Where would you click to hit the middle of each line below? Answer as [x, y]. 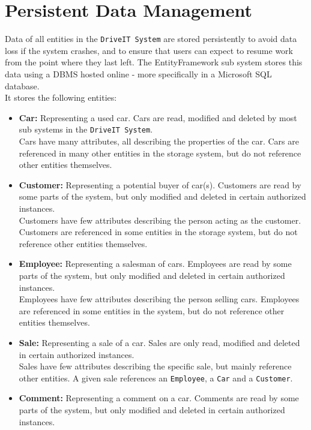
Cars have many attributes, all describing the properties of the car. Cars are [159, 141]
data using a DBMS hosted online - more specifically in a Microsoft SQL [138, 73]
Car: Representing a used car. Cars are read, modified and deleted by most [158, 117]
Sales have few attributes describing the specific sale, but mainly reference [155, 366]
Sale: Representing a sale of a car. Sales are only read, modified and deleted [159, 342]
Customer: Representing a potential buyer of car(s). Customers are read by [160, 184]
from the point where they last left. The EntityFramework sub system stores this [154, 62]
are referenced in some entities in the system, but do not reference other [152, 310]
